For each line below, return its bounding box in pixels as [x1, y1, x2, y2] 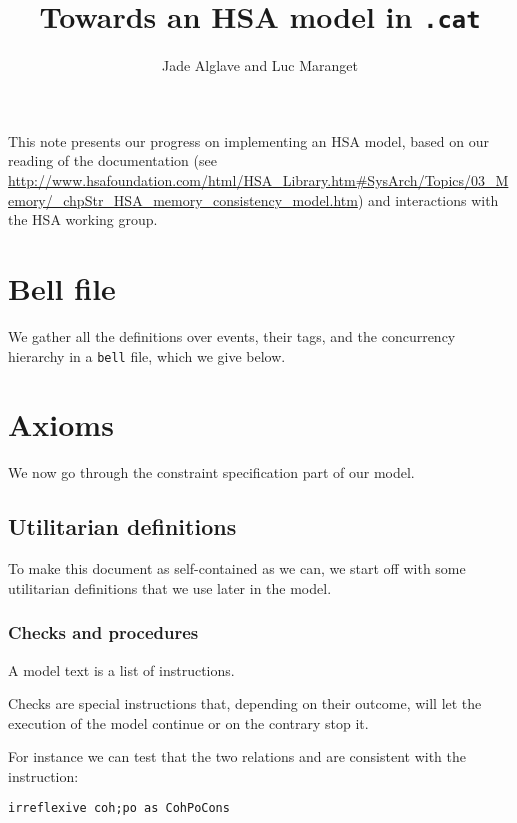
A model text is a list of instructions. [8, 659, 235, 680]
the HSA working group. [8, 209, 158, 230]
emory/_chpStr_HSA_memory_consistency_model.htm [8, 189, 358, 210]
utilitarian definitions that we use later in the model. [8, 577, 332, 598]
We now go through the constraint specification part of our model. [8, 462, 415, 483]
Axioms [8, 404, 114, 445]
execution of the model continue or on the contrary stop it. [8, 712, 369, 733]
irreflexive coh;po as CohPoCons [8, 801, 230, 816]
